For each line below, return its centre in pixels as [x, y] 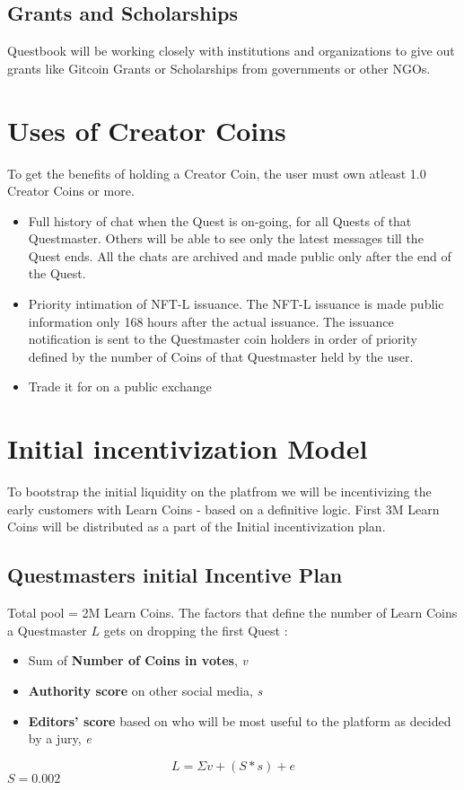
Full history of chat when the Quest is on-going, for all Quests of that [220, 220]
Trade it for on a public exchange [120, 386]
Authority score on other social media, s [145, 690]
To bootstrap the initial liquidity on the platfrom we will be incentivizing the [219, 492]
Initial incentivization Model [188, 448]
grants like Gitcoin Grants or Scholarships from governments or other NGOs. [219, 68]
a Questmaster [47, 630]
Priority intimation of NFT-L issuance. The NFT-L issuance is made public [236, 304]
